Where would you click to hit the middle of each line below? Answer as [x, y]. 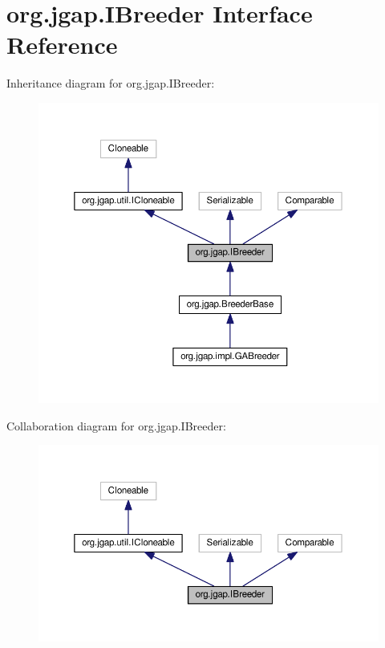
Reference [62, 45]
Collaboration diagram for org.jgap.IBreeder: [116, 425]
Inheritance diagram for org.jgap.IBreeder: [111, 83]
